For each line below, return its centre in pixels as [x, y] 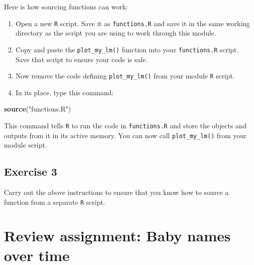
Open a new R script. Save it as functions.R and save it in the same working [133, 23]
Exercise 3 [31, 171]
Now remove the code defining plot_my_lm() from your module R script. [125, 76]
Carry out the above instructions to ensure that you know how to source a [116, 192]
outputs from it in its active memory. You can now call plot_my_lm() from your [125, 135]
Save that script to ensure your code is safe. [82, 59]
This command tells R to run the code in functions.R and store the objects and [125, 125]
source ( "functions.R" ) [37, 109]
